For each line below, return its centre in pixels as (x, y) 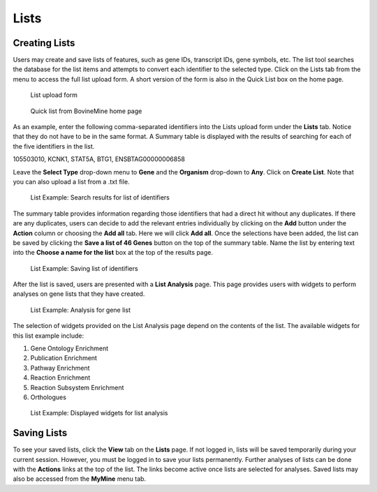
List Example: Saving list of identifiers (84, 268)
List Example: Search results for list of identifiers (100, 197)
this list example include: (49, 336)
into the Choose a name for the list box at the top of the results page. (113, 253)
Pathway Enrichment (60, 368)
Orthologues (48, 397)
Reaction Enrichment (60, 378)
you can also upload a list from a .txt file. (71, 181)
